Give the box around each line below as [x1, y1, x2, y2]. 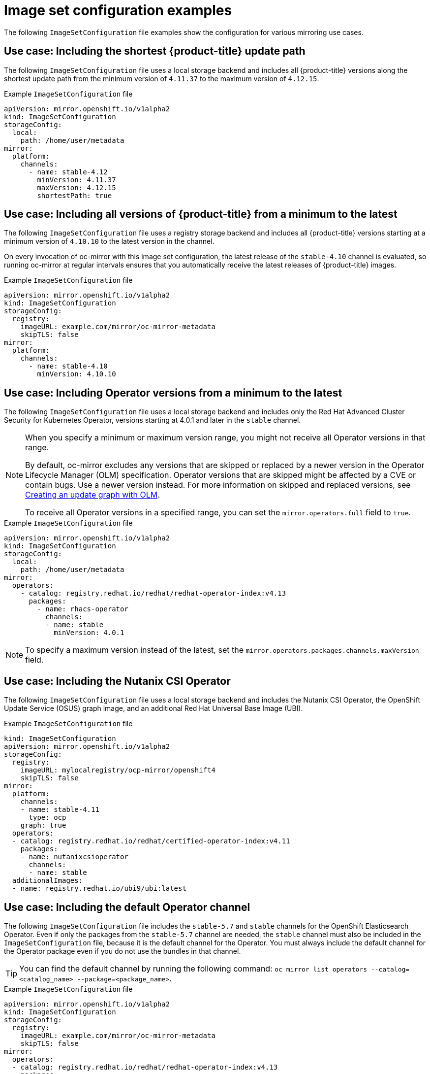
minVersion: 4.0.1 [54, 629, 124, 637]
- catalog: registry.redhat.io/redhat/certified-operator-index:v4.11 [12, 837, 290, 845]
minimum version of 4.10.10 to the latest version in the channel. [4, 237, 215, 246]
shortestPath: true [37, 191, 112, 200]
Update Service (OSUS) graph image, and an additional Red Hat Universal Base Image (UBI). [4, 704, 303, 713]
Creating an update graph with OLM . [25, 490, 160, 500]
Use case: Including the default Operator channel [4, 901, 250, 913]
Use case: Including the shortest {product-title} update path [4, 45, 306, 58]
